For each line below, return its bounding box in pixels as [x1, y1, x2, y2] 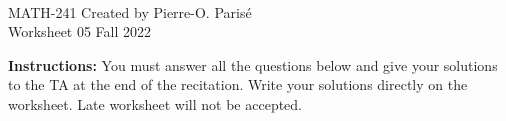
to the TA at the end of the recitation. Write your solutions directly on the [8, 74, 468, 95]
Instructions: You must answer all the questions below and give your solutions [8, 54, 498, 75]
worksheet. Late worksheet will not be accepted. [8, 93, 302, 114]
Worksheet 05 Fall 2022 [8, 21, 152, 42]
